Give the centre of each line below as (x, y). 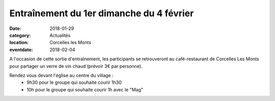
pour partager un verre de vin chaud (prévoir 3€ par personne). (76, 66)
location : (19, 43)
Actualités (60, 35)
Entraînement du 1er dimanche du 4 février (102, 13)
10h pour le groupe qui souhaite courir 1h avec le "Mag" (85, 89)
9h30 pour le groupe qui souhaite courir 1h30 (74, 82)
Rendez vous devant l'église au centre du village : (61, 75)
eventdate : (21, 49)
